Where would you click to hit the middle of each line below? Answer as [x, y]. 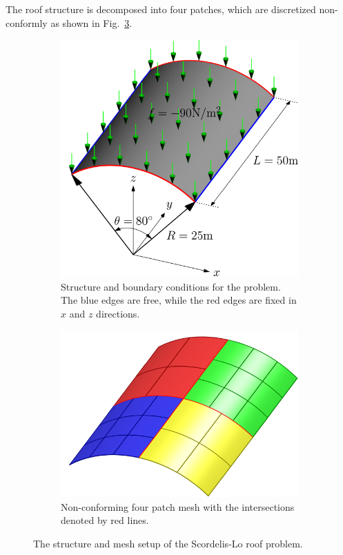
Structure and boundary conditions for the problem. [171, 286]
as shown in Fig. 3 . [91, 22]
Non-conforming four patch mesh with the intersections [178, 506]
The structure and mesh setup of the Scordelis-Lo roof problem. [168, 543]
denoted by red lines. [105, 520]
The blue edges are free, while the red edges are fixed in [179, 300]
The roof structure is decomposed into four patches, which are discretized [161, 9]
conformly [27, 22]
